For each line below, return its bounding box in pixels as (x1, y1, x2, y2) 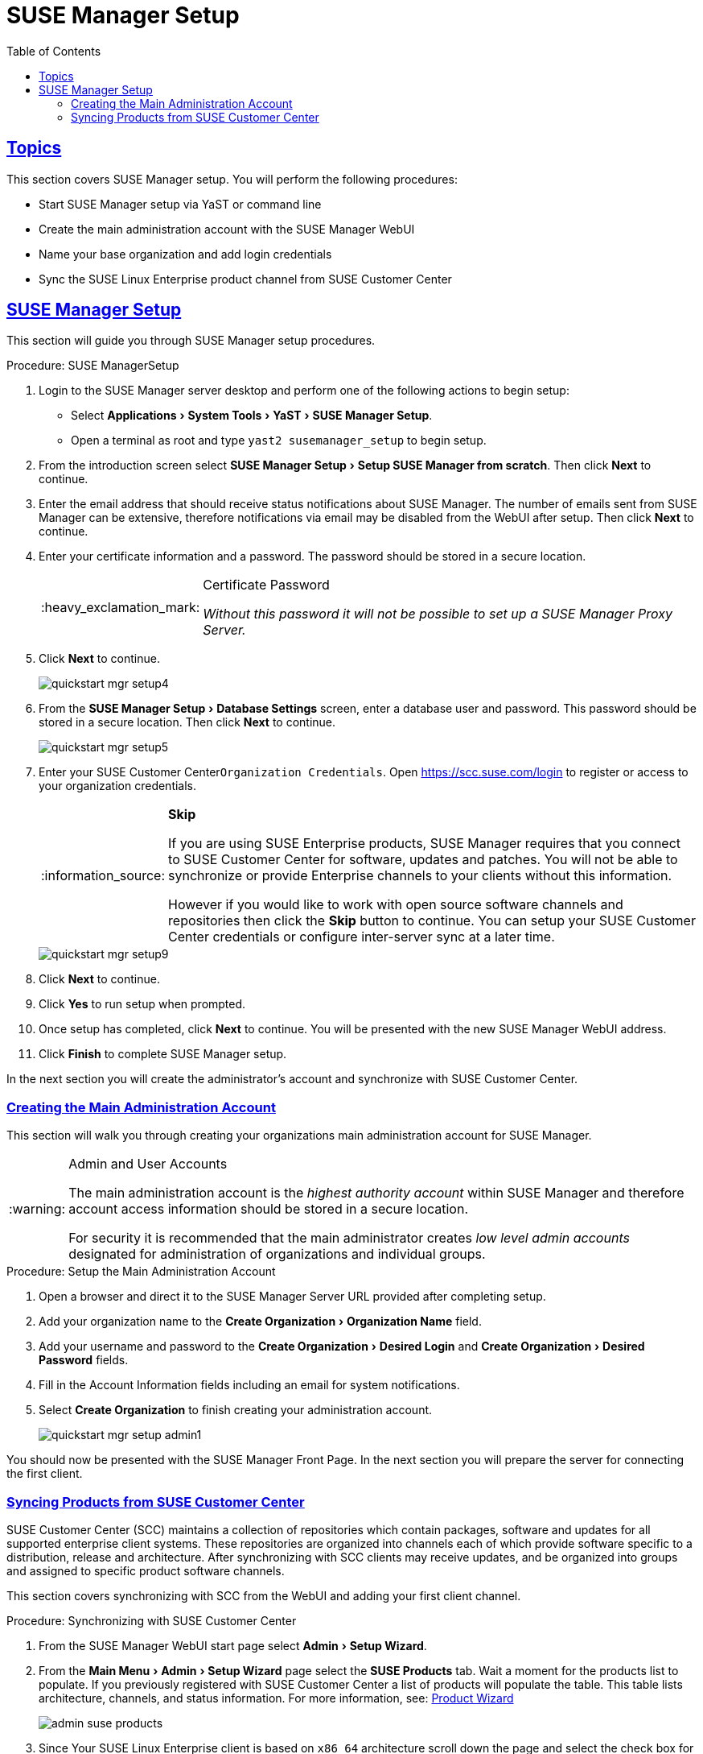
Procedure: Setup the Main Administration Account (6, 1264, 276, 1279)
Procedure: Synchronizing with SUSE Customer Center (6, 1613, 297, 1628)
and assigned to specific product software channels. (6, 1563, 285, 1578)
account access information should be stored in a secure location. (68, 1201, 469, 1218)
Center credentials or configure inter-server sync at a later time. (168, 929, 555, 945)
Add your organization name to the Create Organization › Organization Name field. (39, 1314, 482, 1329)
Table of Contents (6, 43, 101, 58)
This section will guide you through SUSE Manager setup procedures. (6, 333, 376, 348)
